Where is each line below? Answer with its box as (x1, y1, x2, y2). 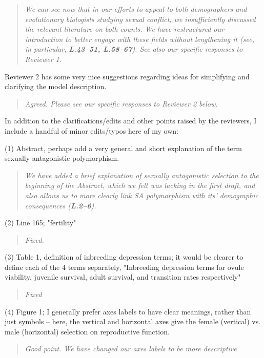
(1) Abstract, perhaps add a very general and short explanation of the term (5, 142, 242, 153)
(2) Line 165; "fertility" (5, 217, 76, 228)
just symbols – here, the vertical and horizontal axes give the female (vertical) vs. (5, 316, 261, 327)
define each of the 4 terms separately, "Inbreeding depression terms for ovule (5, 261, 244, 272)
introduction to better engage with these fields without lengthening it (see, (25, 33, 255, 44)
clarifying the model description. (5, 81, 107, 92)
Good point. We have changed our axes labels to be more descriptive (25, 343, 237, 354)
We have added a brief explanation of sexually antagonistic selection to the (25, 170, 259, 180)
